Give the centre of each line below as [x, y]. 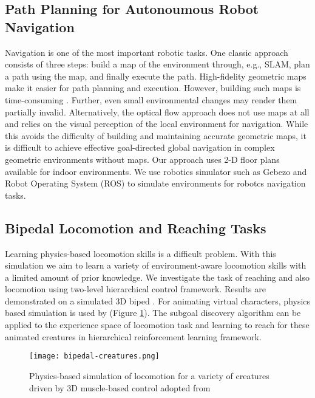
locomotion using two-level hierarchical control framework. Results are [135, 289]
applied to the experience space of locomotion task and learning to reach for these [157, 325]
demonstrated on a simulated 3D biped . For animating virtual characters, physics [158, 300]
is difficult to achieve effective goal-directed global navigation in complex [140, 147]
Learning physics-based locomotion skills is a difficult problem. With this [141, 253]
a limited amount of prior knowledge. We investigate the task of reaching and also [157, 277]
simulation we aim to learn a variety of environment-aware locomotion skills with [156, 265]
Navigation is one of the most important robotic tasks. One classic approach [147, 52]
